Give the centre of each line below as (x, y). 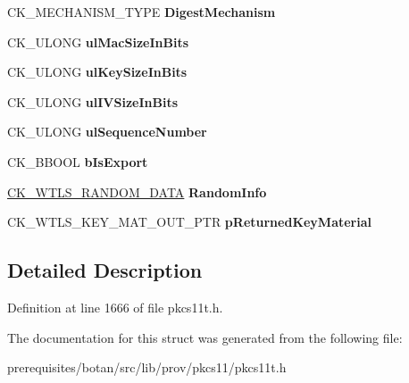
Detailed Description (105, 270)
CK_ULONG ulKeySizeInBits (97, 72)
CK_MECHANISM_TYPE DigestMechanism (142, 12)
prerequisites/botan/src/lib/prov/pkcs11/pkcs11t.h (147, 367)
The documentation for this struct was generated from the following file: (205, 337)
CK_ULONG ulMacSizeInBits (98, 42)
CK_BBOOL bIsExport (78, 161)
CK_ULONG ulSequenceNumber (107, 132)
